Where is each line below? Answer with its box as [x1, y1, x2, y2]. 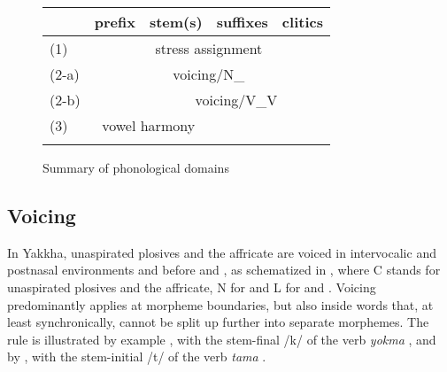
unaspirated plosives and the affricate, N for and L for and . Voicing [7, 277, 376, 296]
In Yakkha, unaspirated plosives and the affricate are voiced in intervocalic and [7, 243, 436, 261]
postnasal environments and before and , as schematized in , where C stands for [7, 260, 441, 279]
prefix [94, 12, 135, 32]
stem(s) [149, 12, 203, 32]
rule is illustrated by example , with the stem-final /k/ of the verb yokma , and [7, 329, 436, 348]
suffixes [216, 12, 268, 32]
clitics [281, 12, 323, 32]
